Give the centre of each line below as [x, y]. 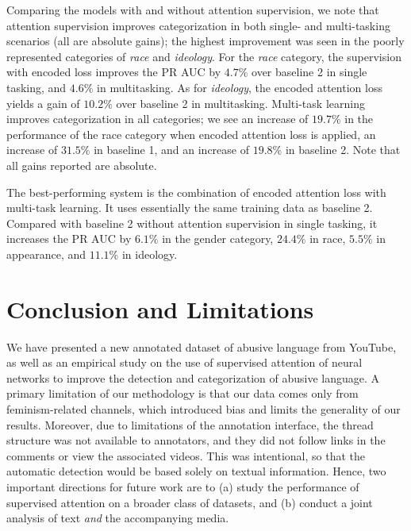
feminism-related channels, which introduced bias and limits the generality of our [204, 409]
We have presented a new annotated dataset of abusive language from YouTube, [202, 346]
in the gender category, [218, 239]
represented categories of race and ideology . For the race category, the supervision [204, 56]
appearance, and [46, 254]
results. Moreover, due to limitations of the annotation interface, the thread [190, 424]
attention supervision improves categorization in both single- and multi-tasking [198, 25]
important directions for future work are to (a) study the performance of [183, 486]
